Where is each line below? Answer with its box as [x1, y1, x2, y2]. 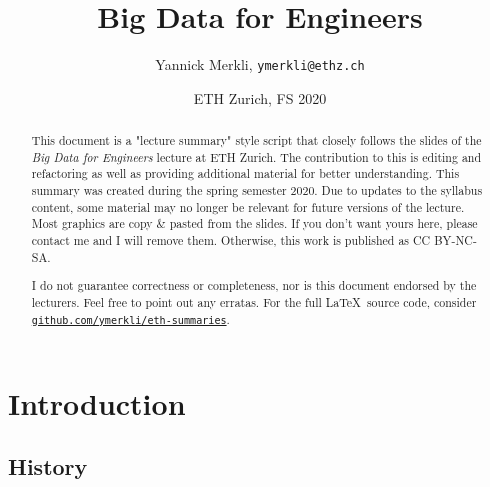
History [8, 451, 88, 482]
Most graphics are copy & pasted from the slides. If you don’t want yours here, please [31, 215, 478, 232]
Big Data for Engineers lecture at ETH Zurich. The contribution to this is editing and [31, 148, 482, 165]
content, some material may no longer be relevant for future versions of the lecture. [31, 198, 465, 215]
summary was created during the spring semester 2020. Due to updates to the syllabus [31, 182, 483, 199]
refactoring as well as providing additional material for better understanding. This [31, 165, 460, 182]
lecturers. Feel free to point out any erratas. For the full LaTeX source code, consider [31, 293, 477, 310]
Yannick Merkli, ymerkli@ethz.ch [155, 54, 365, 75]
